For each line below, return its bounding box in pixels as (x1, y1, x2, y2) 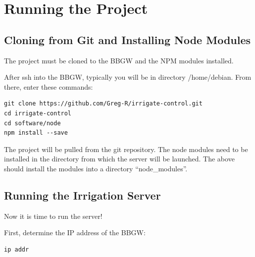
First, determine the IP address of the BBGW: (4, 227, 146, 238)
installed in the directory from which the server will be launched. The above (4, 154, 235, 164)
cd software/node (4, 119, 61, 127)
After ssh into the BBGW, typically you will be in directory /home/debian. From (4, 72, 252, 82)
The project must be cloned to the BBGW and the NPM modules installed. (4, 55, 234, 65)
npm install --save (4, 129, 68, 137)
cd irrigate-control (4, 109, 72, 117)
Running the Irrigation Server (4, 187, 161, 203)
